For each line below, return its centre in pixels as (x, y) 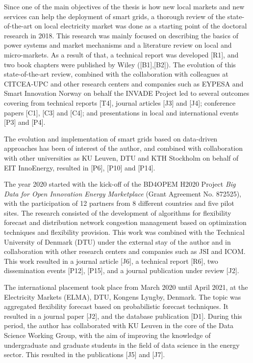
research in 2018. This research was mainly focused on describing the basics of (121, 35)
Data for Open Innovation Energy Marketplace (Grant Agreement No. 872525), (123, 193)
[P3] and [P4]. (25, 122)
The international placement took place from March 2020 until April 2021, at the (126, 287)
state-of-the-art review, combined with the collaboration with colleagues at (116, 74)
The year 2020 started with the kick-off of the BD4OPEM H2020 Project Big (120, 184)
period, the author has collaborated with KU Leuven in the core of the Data (119, 325)
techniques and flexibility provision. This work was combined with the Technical (124, 232)
